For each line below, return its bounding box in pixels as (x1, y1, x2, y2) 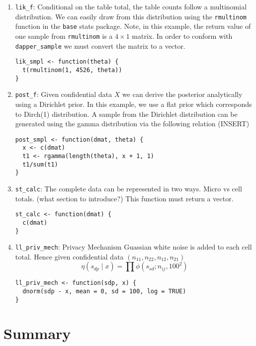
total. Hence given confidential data (15, 251, 124, 261)
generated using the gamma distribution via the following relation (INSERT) (15, 118, 250, 129)
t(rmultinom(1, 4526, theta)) (22, 66, 122, 74)
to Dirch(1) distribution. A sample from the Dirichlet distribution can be (15, 108, 238, 119)
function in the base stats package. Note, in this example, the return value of (15, 21, 251, 31)
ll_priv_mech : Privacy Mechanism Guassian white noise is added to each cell (15, 242, 252, 252)
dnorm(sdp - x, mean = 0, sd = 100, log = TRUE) (22, 288, 186, 295)
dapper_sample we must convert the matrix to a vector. (15, 40, 185, 51)
